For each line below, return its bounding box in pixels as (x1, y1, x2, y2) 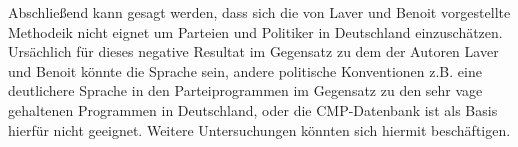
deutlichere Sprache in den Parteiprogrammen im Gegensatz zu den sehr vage (8, 80, 483, 101)
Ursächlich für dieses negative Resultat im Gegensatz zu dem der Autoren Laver (8, 41, 499, 62)
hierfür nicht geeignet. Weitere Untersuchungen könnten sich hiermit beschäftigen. (8, 119, 511, 140)
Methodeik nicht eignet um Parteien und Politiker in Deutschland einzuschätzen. (8, 21, 503, 42)
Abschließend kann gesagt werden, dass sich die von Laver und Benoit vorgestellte (8, 2, 511, 22)
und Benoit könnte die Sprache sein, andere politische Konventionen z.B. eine (8, 60, 482, 81)
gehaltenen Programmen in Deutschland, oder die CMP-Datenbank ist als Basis (8, 99, 498, 120)
